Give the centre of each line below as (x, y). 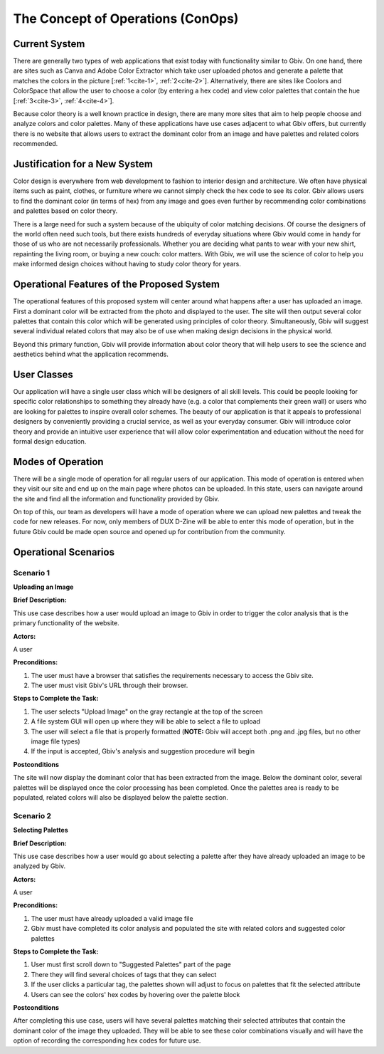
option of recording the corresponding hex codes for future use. (107, 1040)
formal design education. (50, 441)
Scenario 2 (32, 815)
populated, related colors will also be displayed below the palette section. (121, 797)
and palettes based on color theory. (65, 211)
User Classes (43, 374)
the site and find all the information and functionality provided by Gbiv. (116, 499)
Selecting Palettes (41, 830)
